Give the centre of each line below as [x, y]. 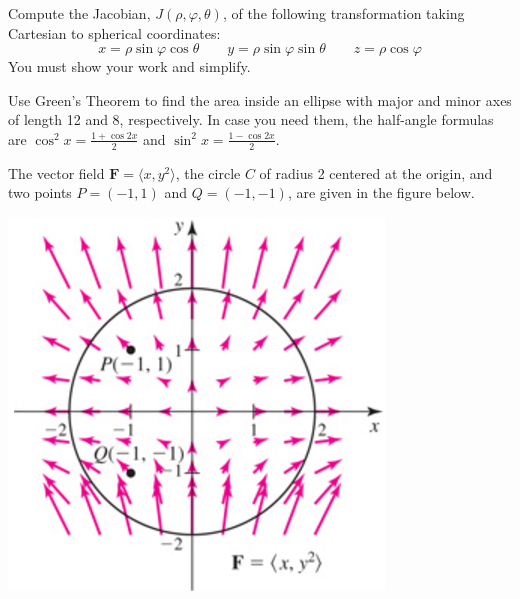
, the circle [208, 172]
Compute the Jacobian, [79, 13]
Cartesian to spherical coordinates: [114, 32]
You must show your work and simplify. [129, 66]
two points [40, 192]
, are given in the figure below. [381, 192]
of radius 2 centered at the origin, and [376, 172]
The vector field [56, 172]
